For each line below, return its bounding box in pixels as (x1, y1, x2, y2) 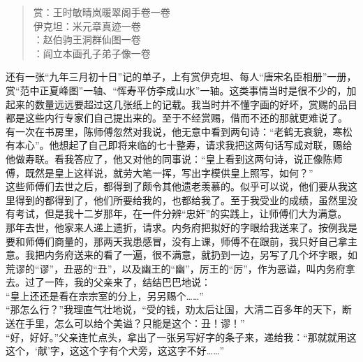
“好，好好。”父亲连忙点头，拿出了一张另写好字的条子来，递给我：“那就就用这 (6, 329, 357, 344)
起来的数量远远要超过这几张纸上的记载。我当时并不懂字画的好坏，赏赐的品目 (6, 96, 357, 111)
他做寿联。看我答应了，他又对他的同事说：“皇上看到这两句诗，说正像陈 (6, 151, 333, 166)
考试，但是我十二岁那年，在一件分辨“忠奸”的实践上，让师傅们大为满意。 (15, 206, 348, 221)
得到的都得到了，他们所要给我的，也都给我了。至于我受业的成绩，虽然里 (15, 192, 348, 207)
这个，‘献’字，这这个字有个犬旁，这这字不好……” (6, 343, 225, 358)
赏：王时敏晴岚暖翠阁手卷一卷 (33, 5, 170, 19)
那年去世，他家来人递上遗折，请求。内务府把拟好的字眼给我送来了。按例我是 (6, 219, 357, 234)
